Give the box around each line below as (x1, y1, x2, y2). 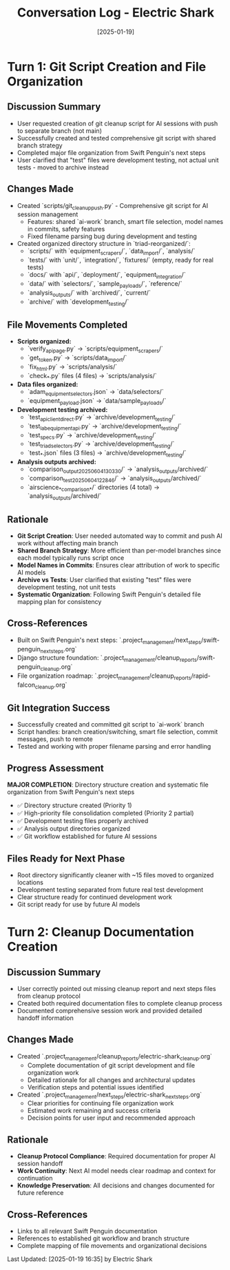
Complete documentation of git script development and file (27, 1061, 196, 1069)
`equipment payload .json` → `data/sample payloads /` (27, 397, 167, 406)
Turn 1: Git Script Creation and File (7, 59, 207, 74)
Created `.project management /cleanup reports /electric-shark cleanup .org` (17, 1052, 212, 1062)
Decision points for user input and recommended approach (27, 1114, 196, 1122)
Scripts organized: (17, 337, 72, 346)
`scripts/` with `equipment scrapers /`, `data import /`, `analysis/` (27, 247, 196, 257)
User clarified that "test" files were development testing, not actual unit (17, 156, 219, 164)
